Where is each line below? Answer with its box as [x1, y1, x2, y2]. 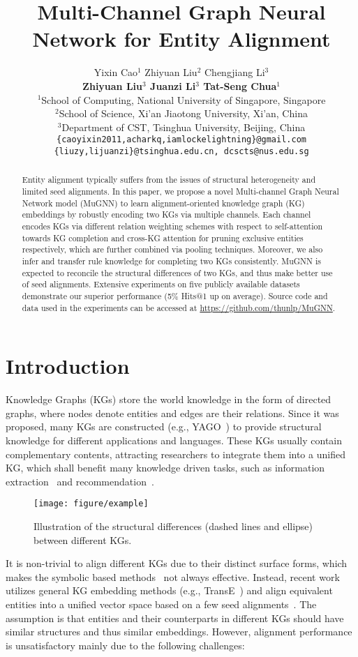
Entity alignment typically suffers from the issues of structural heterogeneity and [22, 174, 315, 186]
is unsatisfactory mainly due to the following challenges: [6, 637, 245, 652]
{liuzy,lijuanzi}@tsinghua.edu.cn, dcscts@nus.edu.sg [54, 146, 309, 156]
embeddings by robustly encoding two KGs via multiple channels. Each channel [22, 209, 311, 220]
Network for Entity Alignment [32, 24, 331, 53]
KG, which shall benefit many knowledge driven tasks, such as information [6, 460, 325, 475]
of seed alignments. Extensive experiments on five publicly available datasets [22, 278, 300, 290]
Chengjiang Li [204, 65, 265, 80]
